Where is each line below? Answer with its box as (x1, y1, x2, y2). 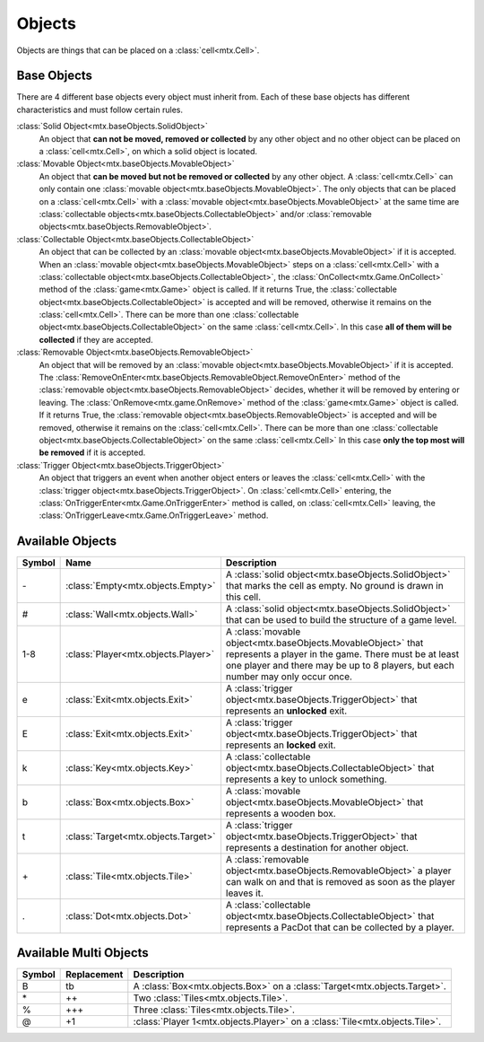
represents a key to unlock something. (225, 773, 387, 785)
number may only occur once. (225, 670, 353, 683)
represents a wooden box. (225, 808, 336, 820)
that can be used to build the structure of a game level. (225, 614, 457, 626)
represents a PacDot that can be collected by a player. (225, 921, 454, 933)
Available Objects (16, 534, 117, 549)
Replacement (65, 968, 124, 980)
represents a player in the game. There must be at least (225, 648, 460, 661)
